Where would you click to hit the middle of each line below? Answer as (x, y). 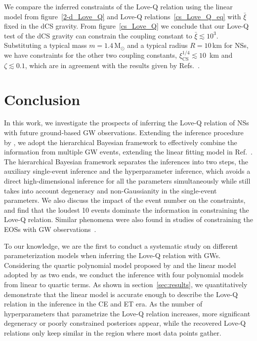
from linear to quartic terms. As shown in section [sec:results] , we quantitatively (126, 284)
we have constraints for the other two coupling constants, (91, 55)
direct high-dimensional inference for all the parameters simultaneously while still (127, 181)
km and (221, 55)
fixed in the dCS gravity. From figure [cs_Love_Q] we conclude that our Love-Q (127, 26)
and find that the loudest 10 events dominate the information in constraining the (127, 209)
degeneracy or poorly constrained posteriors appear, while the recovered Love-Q (125, 323)
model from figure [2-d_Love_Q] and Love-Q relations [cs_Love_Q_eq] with (123, 16)
